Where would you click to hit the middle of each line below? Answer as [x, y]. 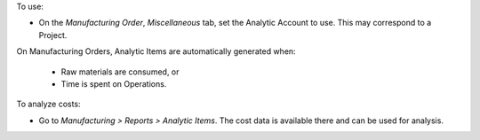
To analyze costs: [48, 104]
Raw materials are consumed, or [120, 72]
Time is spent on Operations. [114, 83]
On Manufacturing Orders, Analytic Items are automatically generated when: [156, 51]
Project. [53, 35]
